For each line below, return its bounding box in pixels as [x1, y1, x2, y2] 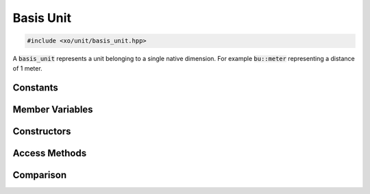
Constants [12, 82, 58, 94]
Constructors [12, 125, 71, 137]
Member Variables [12, 104, 93, 116]
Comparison [12, 169, 67, 181]
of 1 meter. [12, 64, 42, 72]
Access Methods [12, 147, 87, 159]
